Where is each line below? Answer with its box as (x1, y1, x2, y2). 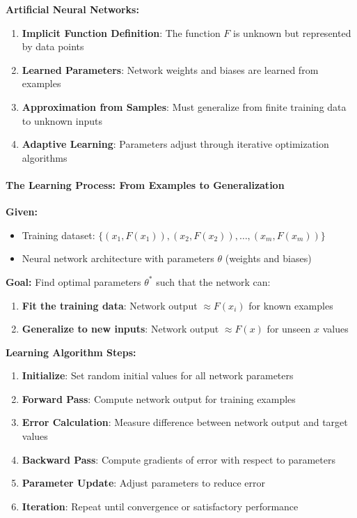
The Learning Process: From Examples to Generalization (6, 177, 285, 192)
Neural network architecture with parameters (22, 251, 214, 266)
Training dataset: (22, 227, 95, 242)
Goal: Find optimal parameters (6, 274, 141, 289)
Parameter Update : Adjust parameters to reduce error (22, 475, 266, 490)
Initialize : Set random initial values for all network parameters (22, 368, 294, 383)
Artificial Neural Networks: (6, 2, 139, 16)
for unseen (267, 321, 311, 336)
